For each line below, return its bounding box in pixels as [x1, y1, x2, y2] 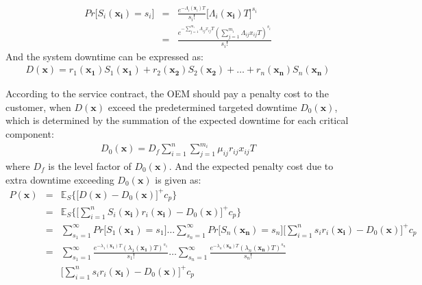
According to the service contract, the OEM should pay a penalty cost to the [5, 86, 329, 101]
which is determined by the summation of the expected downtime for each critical [5, 113, 349, 127]
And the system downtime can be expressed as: [5, 49, 203, 63]
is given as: [155, 172, 201, 186]
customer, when [5, 99, 71, 114]
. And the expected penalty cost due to [169, 158, 334, 173]
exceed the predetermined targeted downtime [108, 99, 297, 114]
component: [5, 127, 54, 141]
